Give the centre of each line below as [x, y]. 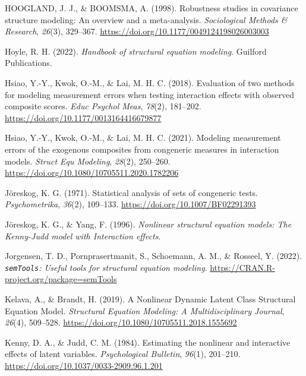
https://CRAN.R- [242, 267]
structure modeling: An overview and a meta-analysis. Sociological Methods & [146, 19]
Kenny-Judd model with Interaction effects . [83, 236]
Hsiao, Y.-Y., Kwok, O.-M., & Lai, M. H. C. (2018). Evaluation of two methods [150, 82]
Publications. [29, 63]
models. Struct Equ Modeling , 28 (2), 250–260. [88, 161]
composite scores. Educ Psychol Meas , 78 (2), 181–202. [103, 106]
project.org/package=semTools [61, 279]
